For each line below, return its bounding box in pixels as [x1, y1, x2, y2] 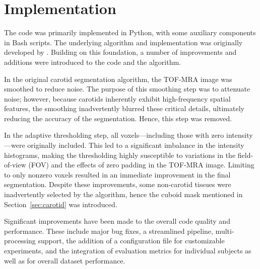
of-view [4, 159, 26, 170]
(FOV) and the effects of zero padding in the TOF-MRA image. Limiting [28, 159, 254, 170]
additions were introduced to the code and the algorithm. [4, 56, 181, 67]
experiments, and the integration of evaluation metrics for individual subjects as [4, 245, 251, 255]
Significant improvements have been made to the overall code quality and [4, 216, 230, 226]
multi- [215, 225, 234, 236]
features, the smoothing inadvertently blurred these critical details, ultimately [4, 103, 244, 114]
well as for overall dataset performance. [4, 255, 125, 265]
